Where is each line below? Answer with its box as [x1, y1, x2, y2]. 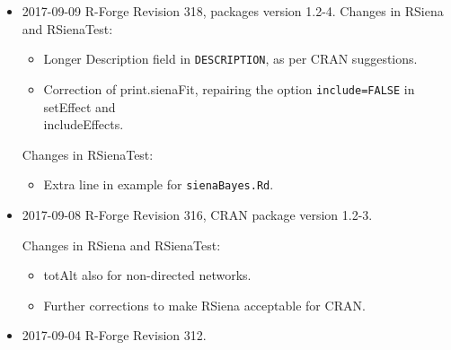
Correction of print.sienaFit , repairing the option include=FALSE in [43, 79, 415, 98]
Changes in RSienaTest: [22, 144, 154, 163]
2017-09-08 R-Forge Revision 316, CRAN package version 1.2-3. [22, 205, 373, 223]
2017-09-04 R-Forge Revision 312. [22, 326, 207, 345]
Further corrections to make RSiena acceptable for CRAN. [43, 295, 366, 314]
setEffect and [43, 97, 116, 116]
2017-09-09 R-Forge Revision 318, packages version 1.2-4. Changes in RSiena [22, 2, 444, 20]
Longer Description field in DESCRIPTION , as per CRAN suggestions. [43, 49, 418, 68]
